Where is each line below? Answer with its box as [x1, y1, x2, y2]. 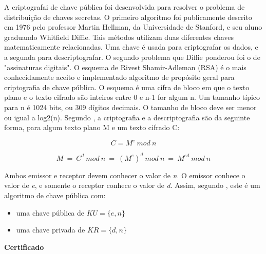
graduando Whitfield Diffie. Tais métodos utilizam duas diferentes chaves [4, 31, 234, 42]
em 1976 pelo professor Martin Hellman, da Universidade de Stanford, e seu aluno [4, 22, 262, 32]
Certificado [4, 241, 44, 252]
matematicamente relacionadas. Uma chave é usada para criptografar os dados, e [4, 41, 258, 52]
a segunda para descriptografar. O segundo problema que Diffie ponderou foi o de [4, 51, 260, 62]
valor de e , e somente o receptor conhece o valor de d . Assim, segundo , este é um [4, 180, 260, 190]
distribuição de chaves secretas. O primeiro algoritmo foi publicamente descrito [4, 11, 252, 22]
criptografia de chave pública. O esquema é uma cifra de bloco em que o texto [4, 81, 250, 92]
